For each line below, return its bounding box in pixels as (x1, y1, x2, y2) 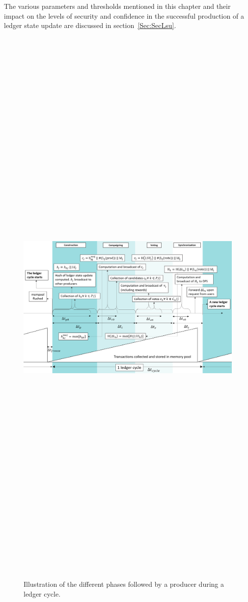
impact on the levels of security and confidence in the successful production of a (4, 10, 244, 21)
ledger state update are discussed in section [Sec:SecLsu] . (4, 20, 176, 30)
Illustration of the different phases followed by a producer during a (24, 579, 224, 589)
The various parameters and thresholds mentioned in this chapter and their (4, 1, 231, 11)
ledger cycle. (24, 588, 61, 599)
